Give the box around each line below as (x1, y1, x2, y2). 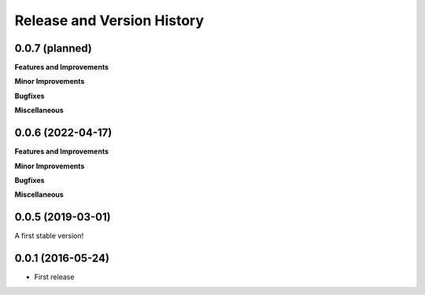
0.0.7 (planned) (14, 42, 92, 55)
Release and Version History (14, 12, 205, 29)
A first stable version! (14, 231, 84, 241)
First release (34, 272, 75, 282)
